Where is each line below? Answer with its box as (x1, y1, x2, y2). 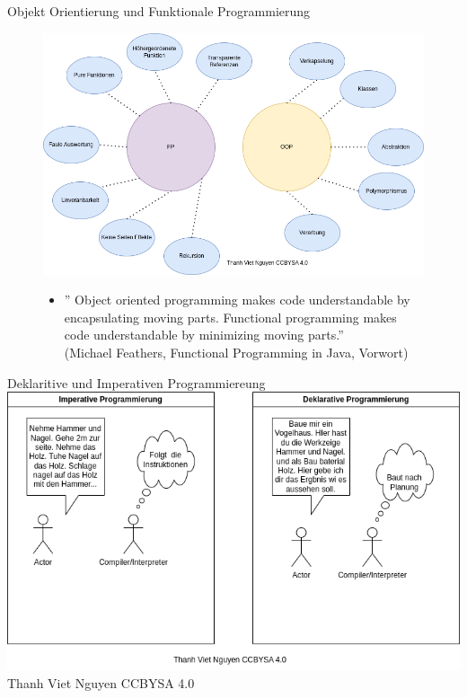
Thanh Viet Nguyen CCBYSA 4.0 (7, 673, 195, 692)
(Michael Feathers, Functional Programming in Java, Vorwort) (64, 343, 409, 362)
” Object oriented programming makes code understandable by (64, 290, 410, 309)
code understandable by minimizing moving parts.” (64, 325, 344, 344)
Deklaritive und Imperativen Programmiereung (7, 373, 266, 392)
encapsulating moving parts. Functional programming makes (64, 307, 397, 326)
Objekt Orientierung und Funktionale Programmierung (7, 2, 311, 20)
